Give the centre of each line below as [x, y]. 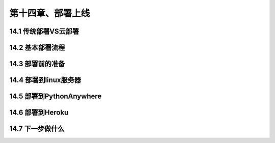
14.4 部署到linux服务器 [45, 80]
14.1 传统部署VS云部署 [44, 31]
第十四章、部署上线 [50, 13]
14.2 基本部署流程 [37, 48]
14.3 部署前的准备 [37, 64]
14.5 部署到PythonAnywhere [56, 96]
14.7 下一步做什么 [37, 129]
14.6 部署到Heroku [39, 113]
